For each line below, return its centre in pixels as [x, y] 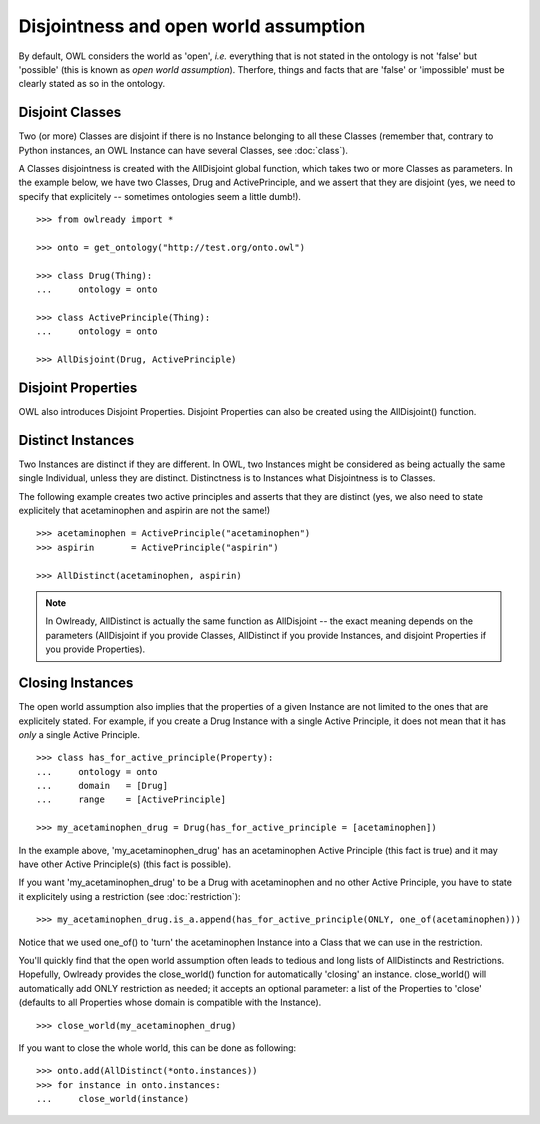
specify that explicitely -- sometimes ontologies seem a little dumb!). [160, 196]
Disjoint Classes [70, 112]
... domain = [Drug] [102, 786]
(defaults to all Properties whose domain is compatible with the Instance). [170, 1002]
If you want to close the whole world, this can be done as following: [157, 1047]
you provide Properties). [95, 649]
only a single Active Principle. [79, 734]
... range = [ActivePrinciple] [131, 799]
